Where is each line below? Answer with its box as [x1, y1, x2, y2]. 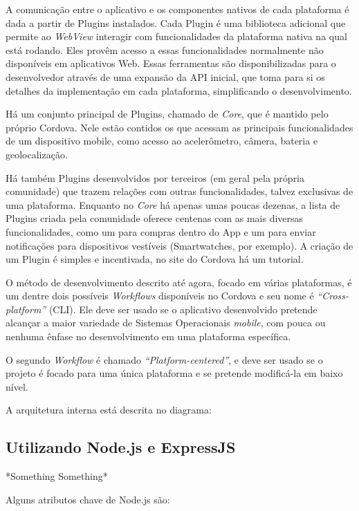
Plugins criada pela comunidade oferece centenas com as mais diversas [6, 211, 304, 225]
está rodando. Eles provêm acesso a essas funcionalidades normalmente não [6, 42, 324, 57]
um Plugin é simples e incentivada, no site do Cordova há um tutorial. [6, 252, 304, 266]
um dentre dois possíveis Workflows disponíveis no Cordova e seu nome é [6, 288, 314, 303]
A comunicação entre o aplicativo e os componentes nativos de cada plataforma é [6, 2, 349, 16]
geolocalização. [6, 147, 68, 161]
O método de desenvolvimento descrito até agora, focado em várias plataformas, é [6, 275, 352, 289]
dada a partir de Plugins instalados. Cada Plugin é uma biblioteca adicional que [6, 15, 346, 30]
